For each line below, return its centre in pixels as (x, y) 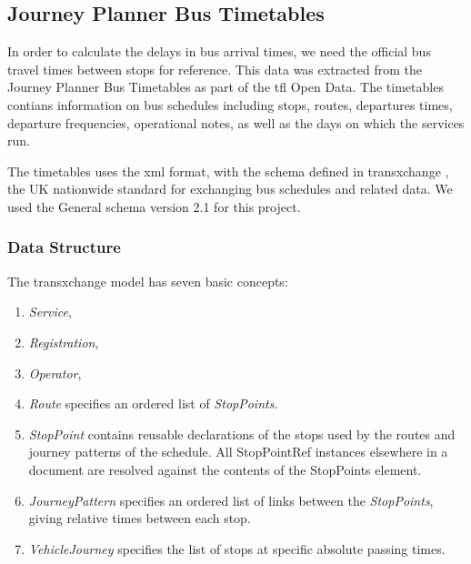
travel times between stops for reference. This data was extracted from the (215, 69)
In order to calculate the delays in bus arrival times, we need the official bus (219, 51)
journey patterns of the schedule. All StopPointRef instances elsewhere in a (238, 452)
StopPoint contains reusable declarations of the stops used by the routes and (242, 433)
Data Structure (64, 247)
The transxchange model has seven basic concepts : (148, 281)
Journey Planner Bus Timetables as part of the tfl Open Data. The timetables (225, 87)
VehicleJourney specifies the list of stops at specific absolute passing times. (237, 548)
